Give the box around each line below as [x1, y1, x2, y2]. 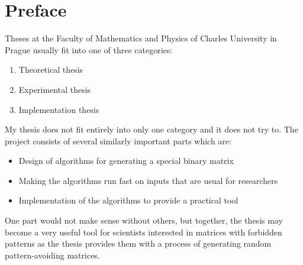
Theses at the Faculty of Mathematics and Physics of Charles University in [5, 32, 277, 44]
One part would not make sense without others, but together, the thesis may [5, 214, 283, 227]
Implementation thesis [18, 103, 99, 115]
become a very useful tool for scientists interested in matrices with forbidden [5, 225, 282, 238]
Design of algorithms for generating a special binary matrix [18, 154, 234, 167]
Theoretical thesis [18, 63, 83, 76]
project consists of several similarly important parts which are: [5, 134, 231, 147]
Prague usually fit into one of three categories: [5, 43, 173, 56]
